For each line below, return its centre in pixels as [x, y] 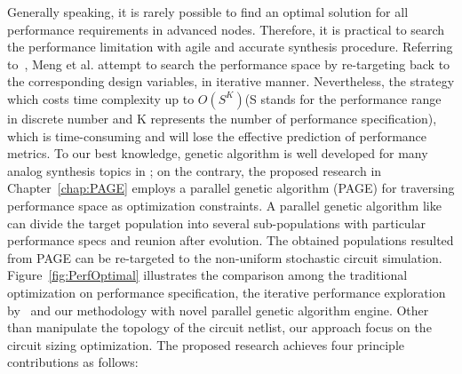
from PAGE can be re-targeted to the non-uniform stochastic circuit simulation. [225, 257]
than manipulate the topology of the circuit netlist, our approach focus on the [219, 327]
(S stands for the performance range [343, 98]
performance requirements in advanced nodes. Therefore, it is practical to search [226, 29]
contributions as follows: [73, 362]
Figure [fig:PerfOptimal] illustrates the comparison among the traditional [207, 275]
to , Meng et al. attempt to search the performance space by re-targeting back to [229, 64]
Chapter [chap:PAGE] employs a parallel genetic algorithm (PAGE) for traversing [231, 188]
